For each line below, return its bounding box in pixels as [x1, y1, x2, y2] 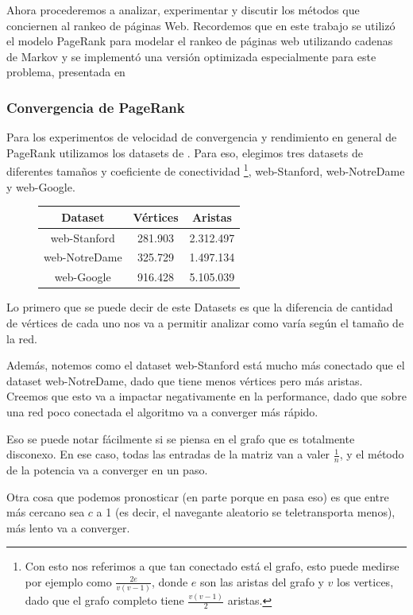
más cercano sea [6, 504, 85, 520]
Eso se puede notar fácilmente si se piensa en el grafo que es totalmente [6, 430, 355, 447]
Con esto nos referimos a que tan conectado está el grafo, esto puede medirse [25, 558, 399, 574]
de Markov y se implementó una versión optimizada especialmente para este [6, 48, 376, 64]
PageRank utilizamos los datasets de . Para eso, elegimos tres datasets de [6, 144, 363, 161]
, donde [152, 573, 188, 590]
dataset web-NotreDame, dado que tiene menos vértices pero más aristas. [6, 372, 363, 389]
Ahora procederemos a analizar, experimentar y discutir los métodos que [6, 2, 360, 17]
